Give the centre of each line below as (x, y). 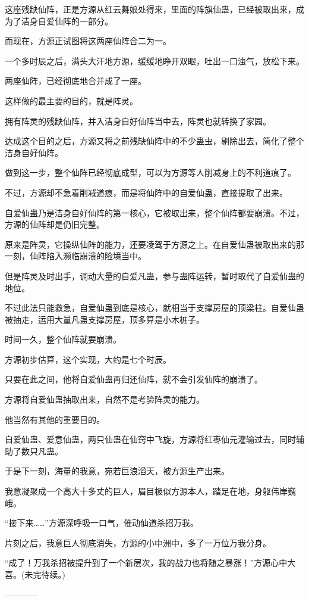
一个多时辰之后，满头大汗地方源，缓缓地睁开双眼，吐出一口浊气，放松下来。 (154, 60)
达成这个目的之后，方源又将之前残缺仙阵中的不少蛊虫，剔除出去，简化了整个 (154, 141)
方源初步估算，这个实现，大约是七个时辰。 (88, 359)
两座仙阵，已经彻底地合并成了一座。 (75, 81)
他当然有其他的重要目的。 (55, 419)
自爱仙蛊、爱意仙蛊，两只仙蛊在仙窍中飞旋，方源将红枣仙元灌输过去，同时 (150, 439)
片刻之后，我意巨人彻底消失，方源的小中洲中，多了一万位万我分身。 (138, 542)
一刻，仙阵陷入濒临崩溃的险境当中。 (75, 256)
